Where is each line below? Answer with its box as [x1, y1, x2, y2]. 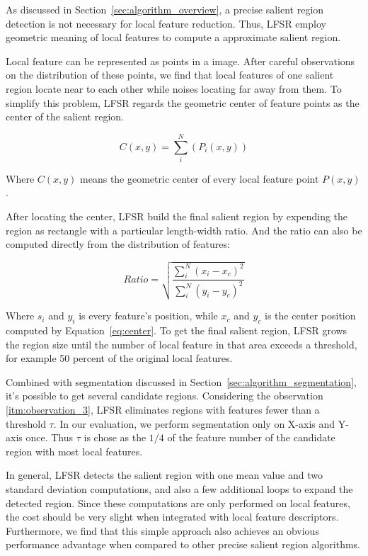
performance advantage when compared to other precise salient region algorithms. [6, 537, 360, 552]
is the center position [265, 308, 356, 323]
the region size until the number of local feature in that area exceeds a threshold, [6, 336, 357, 351]
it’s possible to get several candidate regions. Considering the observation [6, 388, 323, 403]
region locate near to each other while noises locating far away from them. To [6, 81, 342, 96]
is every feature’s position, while [79, 308, 218, 323]
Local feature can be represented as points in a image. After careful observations [6, 53, 355, 68]
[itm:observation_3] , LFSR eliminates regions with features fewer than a [6, 402, 320, 416]
